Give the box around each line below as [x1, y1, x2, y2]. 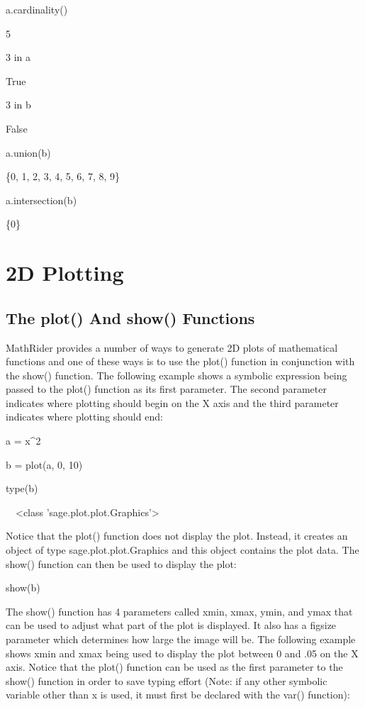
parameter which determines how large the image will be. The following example [6, 632, 356, 647]
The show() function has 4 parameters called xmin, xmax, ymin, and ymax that [6, 603, 353, 618]
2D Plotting [6, 258, 124, 287]
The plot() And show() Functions [6, 306, 255, 328]
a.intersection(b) [6, 192, 77, 207]
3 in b [6, 97, 31, 112]
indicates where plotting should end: [6, 409, 163, 424]
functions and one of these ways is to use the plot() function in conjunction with [6, 354, 355, 369]
